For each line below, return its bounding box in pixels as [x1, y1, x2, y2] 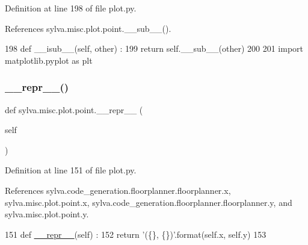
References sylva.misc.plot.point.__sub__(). [5, 22, 171, 34]
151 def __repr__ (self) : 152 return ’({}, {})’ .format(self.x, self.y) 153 [5, 228, 266, 240]
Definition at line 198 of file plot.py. [5, 2, 137, 14]
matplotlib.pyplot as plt [5, 54, 93, 66]
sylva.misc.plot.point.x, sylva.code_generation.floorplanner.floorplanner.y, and [5, 196, 292, 208]
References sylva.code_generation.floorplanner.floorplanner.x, [5, 184, 231, 196]
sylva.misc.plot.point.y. [5, 208, 89, 220]
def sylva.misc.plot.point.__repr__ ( [5, 103, 143, 116]
